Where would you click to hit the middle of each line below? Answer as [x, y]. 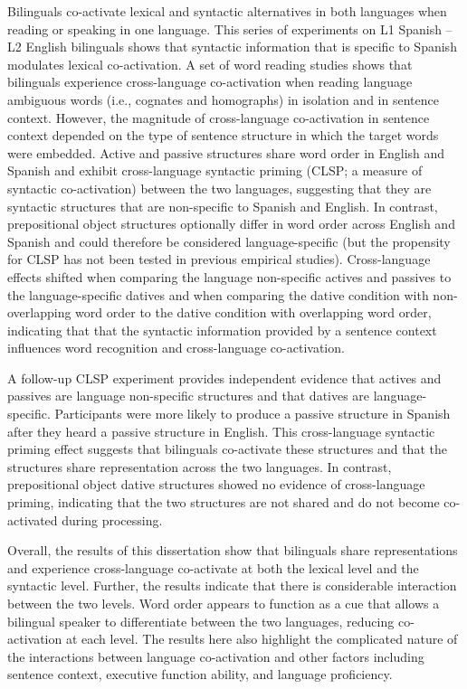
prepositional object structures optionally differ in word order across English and [231, 224]
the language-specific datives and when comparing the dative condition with [218, 294]
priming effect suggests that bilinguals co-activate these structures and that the [227, 449]
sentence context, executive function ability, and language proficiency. [200, 674]
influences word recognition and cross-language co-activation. [176, 348]
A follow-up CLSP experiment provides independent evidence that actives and [224, 378]
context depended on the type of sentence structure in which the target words [223, 135]
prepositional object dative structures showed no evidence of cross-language [216, 484]
